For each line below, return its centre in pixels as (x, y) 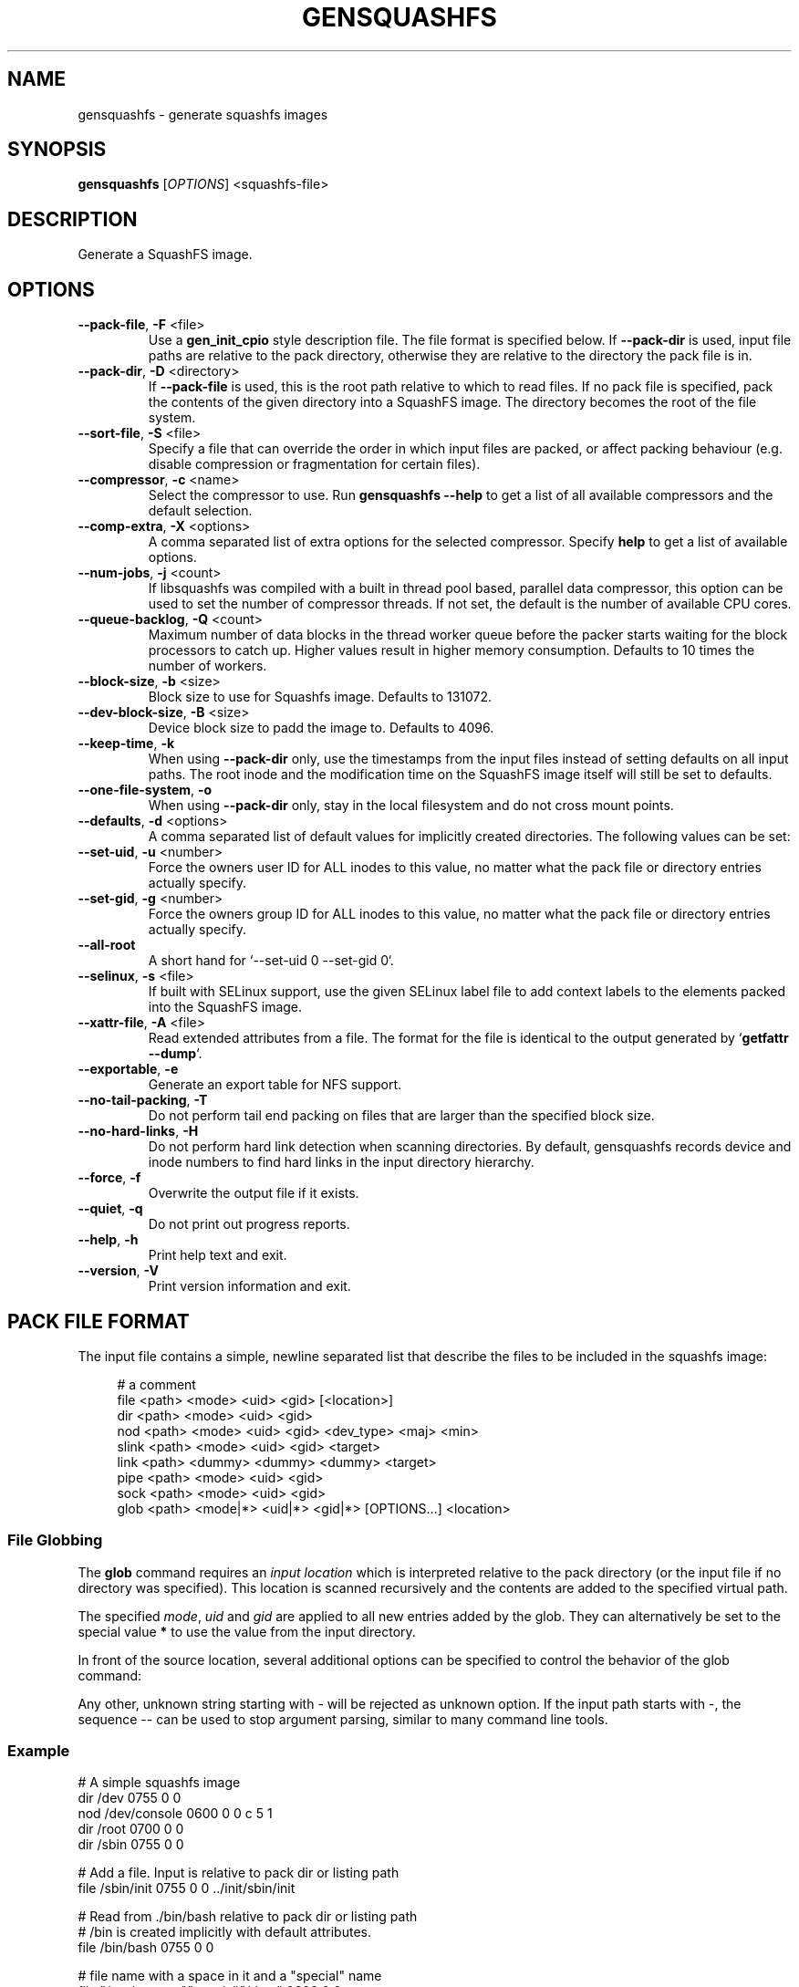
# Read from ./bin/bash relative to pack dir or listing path (248, 1917)
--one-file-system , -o (145, 790)
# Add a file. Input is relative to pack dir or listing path (239, 1873)
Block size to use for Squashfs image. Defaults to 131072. (320, 697)
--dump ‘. (175, 1054)
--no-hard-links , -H (138, 1131)
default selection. (200, 511)
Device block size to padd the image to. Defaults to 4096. (321, 728)
